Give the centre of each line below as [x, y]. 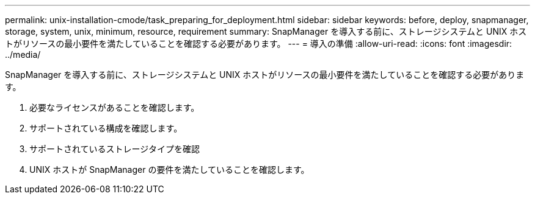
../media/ [23, 54]
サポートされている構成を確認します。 [106, 128]
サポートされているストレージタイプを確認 [115, 149]
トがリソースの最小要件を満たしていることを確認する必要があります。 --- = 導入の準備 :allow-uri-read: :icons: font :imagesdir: [259, 44]
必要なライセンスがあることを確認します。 [115, 107]
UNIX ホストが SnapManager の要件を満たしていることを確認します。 [169, 169]
